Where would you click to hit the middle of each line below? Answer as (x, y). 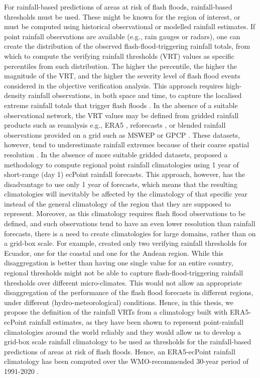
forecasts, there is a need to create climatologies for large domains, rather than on (130, 233)
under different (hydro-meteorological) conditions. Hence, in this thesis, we (119, 302)
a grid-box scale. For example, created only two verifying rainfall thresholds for (126, 243)
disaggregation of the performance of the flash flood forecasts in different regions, (129, 292)
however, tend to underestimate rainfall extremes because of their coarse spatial (127, 145)
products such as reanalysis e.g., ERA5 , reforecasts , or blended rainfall (115, 125)
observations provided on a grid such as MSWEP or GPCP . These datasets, (122, 134)
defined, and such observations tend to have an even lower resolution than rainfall (130, 223)
